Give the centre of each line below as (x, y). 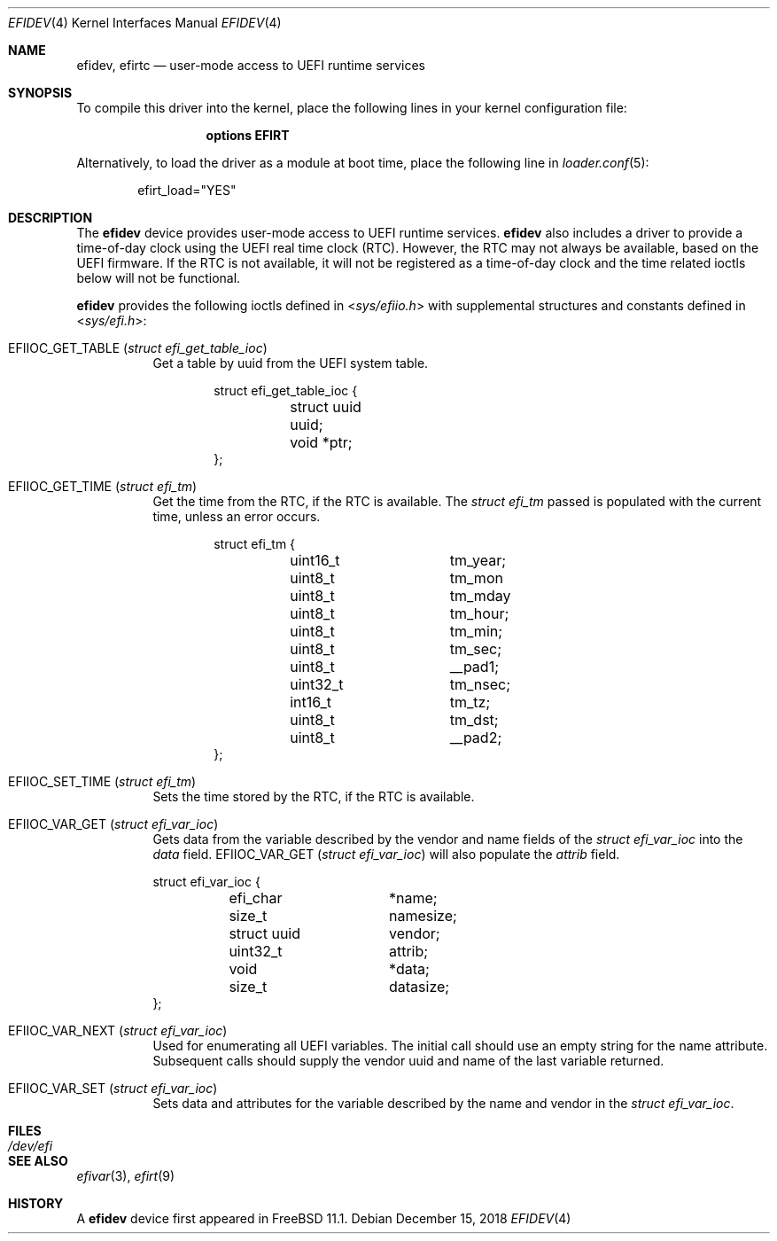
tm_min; (476, 631)
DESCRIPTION (51, 218)
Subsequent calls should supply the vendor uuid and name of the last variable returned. (408, 1061)
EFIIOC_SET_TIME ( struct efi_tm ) (102, 781)
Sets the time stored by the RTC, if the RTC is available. (314, 796)
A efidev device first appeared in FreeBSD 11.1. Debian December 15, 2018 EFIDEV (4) (324, 1218)
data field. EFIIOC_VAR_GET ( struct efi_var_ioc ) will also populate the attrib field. (386, 854)
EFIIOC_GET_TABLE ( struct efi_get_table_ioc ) (138, 348)
